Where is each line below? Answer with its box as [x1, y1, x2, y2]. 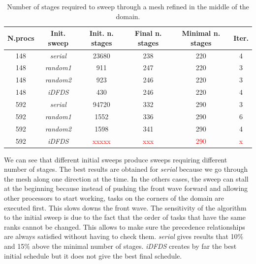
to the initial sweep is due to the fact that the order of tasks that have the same [4, 212, 246, 222]
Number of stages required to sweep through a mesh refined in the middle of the [7, 1, 249, 11]
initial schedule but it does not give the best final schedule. [4, 250, 182, 261]
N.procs [7, 32, 34, 43]
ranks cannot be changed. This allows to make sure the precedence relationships [4, 221, 245, 232]
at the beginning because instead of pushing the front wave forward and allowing [4, 183, 248, 193]
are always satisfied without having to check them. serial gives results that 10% [4, 231, 244, 241]
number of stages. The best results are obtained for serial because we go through [4, 164, 248, 174]
